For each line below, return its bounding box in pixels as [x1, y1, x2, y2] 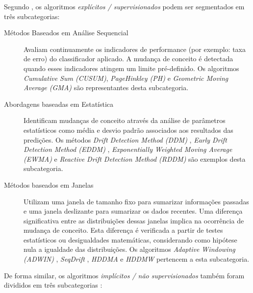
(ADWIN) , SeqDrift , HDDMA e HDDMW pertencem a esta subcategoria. [24, 254, 250, 264]
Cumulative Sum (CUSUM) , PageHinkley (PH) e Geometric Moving [24, 73, 228, 83]
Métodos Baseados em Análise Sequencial [4, 27, 128, 38]
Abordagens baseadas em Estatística [4, 98, 114, 109]
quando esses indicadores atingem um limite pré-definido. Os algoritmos [24, 63, 239, 73]
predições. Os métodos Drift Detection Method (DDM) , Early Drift [24, 134, 227, 145]
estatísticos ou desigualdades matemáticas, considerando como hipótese [24, 234, 237, 244]
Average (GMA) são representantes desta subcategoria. [24, 82, 189, 93]
